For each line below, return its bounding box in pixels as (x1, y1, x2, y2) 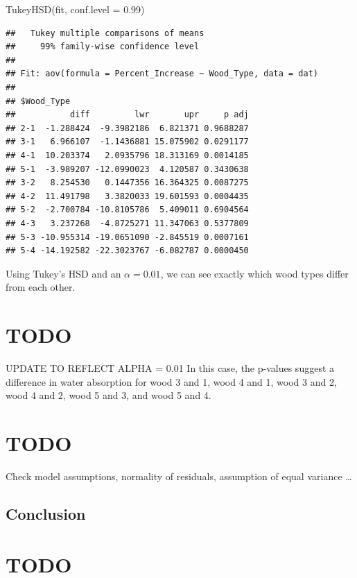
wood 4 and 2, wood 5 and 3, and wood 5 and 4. (6, 388, 211, 402)
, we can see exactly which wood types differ (160, 266, 349, 280)
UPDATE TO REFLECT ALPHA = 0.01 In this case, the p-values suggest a (6, 361, 335, 375)
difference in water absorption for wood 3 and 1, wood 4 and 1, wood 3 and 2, (6, 374, 337, 389)
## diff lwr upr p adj (6, 110, 249, 120)
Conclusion (6, 502, 86, 524)
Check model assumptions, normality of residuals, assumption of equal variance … (6, 468, 352, 483)
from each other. (6, 280, 76, 294)
